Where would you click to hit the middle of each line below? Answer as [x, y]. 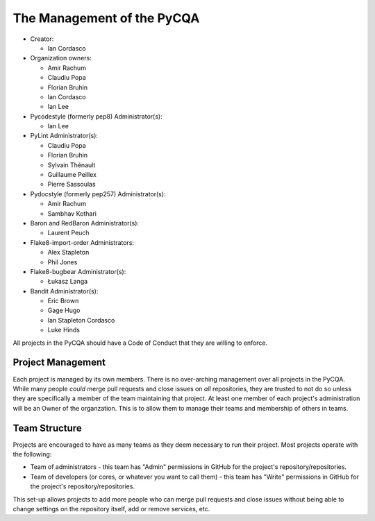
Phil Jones [62, 262]
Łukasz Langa [68, 282]
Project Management [59, 362]
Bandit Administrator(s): [64, 291]
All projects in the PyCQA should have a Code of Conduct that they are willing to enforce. [140, 343]
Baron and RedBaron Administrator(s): [84, 223]
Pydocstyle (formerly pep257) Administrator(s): [98, 194]
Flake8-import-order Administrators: [82, 242]
